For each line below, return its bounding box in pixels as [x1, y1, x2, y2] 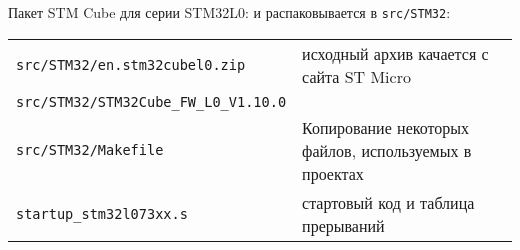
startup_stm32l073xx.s [16, 205, 188, 222]
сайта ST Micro [302, 64, 411, 88]
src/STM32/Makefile [16, 142, 164, 159]
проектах [302, 161, 364, 185]
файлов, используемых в [302, 138, 472, 162]
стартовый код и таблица [302, 190, 475, 214]
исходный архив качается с [302, 41, 489, 65]
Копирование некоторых [302, 115, 470, 139]
